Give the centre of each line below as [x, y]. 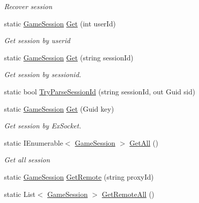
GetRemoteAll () [128, 194]
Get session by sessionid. [43, 74]
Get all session [27, 160]
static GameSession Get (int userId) [60, 23]
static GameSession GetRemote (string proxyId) [79, 176]
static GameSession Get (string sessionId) [69, 57]
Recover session [28, 6]
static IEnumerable [34, 142]
